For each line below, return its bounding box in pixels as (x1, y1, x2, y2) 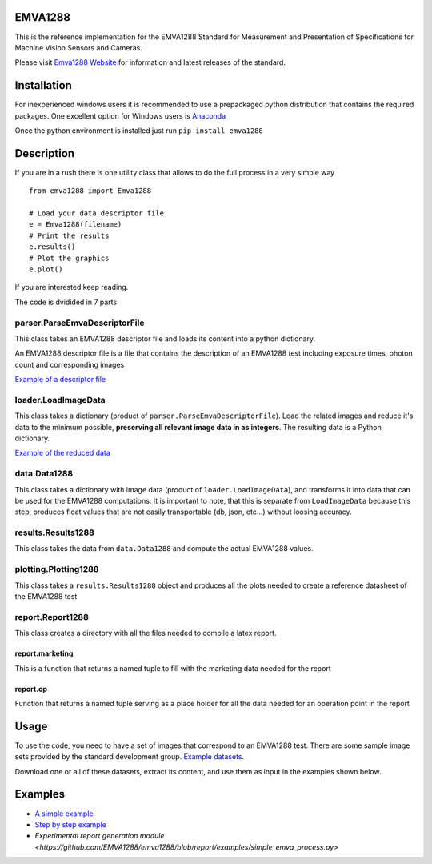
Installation (14, 78, 72, 92)
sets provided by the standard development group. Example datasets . (14, 752, 245, 762)
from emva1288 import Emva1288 (29, 187, 152, 195)
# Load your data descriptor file (29, 209, 164, 218)
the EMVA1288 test (14, 592, 78, 601)
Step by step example (34, 819, 107, 829)
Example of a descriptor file (14, 375, 106, 384)
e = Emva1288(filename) (29, 220, 122, 229)
